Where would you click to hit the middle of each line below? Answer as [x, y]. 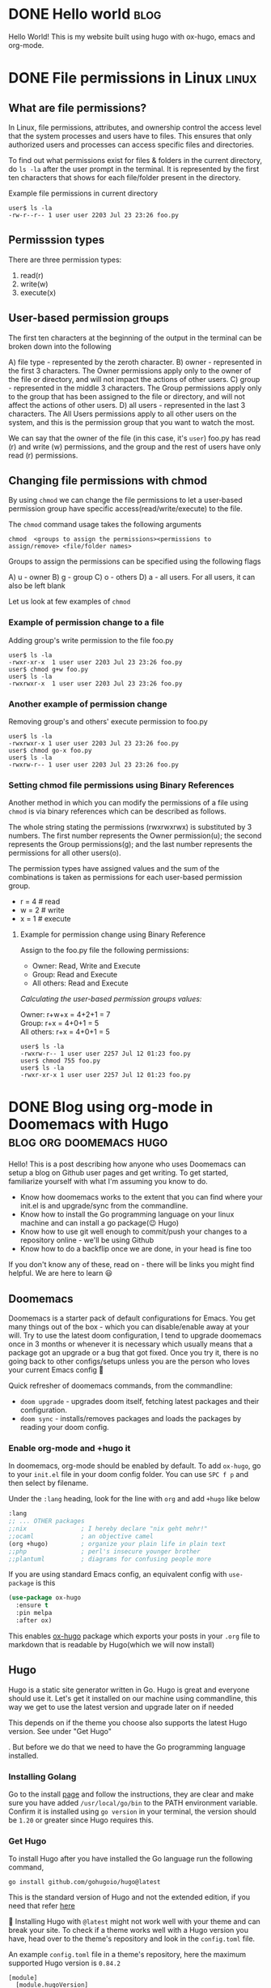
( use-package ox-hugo [45, 1598]
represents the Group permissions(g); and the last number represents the [131, 844]
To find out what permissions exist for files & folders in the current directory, [135, 160]
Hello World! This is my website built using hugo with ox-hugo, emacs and [132, 36]
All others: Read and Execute [80, 983]
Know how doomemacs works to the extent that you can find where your [141, 1197]
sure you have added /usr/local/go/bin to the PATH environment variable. [133, 1803]
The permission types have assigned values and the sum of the [114, 869]
